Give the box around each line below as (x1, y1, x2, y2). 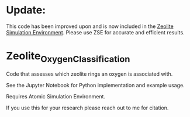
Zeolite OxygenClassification (6, 49, 130, 65)
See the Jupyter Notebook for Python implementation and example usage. (6, 82, 185, 89)
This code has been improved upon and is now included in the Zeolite (6, 23, 174, 30)
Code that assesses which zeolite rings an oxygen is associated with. (6, 70, 173, 77)
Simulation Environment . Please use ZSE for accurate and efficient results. (6, 29, 185, 36)
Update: (6, 3, 46, 17)
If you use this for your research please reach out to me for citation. (6, 104, 169, 111)
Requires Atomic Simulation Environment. (6, 93, 106, 100)
